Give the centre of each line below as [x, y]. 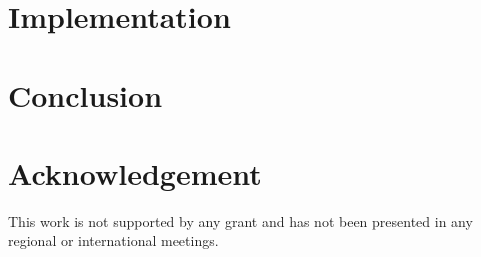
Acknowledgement [135, 172]
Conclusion [85, 94]
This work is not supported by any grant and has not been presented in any [240, 220]
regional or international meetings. [113, 240]
